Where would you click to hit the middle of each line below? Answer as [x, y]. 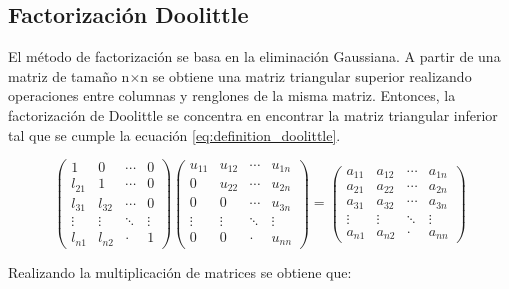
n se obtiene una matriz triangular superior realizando [306, 75]
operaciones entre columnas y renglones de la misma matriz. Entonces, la [232, 95]
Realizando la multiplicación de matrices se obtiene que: [180, 271]
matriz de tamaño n [69, 75]
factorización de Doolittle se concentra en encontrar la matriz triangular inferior [253, 114]
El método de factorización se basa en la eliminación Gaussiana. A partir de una [254, 56]
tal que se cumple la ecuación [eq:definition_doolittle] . [174, 134]
